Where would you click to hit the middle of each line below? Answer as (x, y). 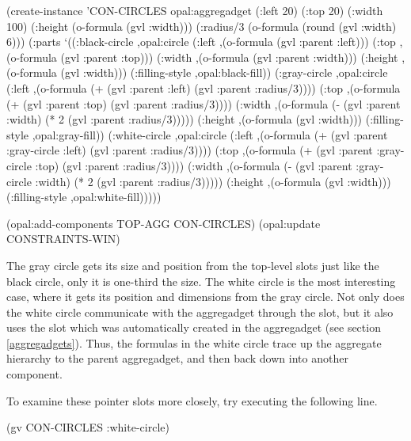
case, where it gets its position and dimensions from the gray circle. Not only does (205, 297)
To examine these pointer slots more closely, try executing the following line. (192, 400)
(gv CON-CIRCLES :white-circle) (88, 427)
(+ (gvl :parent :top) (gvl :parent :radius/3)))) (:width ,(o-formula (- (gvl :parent (204, 103)
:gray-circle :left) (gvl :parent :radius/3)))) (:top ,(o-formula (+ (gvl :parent (190, 150)
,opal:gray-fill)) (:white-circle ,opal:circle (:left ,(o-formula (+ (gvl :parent (210, 134)
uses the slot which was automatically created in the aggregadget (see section (194, 327)
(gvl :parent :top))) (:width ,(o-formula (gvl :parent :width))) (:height (229, 57)
